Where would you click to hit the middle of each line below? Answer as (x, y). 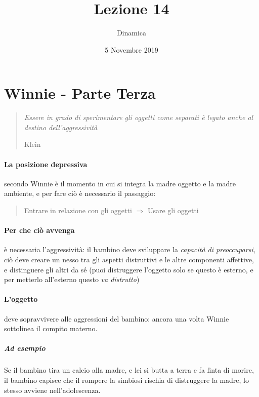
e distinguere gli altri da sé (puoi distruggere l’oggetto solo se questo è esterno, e (129, 269)
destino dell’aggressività (61, 127)
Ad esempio (25, 348)
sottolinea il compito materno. (51, 328)
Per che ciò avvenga (39, 230)
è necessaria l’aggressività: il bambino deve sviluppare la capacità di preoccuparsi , (130, 249)
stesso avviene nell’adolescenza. (52, 390)
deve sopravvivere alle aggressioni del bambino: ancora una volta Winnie (117, 318)
